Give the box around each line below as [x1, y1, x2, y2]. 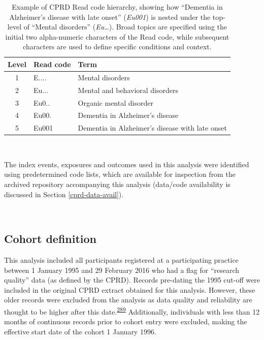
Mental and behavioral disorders [78, 84, 179, 95]
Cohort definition [4, 231, 97, 246]
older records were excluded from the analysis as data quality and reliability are [4, 294, 252, 305]
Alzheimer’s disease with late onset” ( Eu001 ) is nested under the [9, 11, 211, 22]
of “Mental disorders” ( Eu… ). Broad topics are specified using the [23, 21, 227, 32]
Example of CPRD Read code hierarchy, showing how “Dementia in [12, 2, 223, 12]
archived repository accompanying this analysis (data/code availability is [4, 179, 230, 190]
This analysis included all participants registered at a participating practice [4, 255, 239, 265]
